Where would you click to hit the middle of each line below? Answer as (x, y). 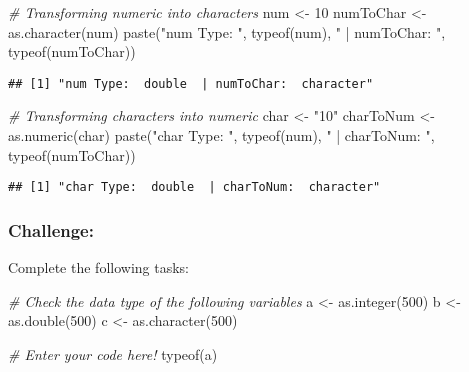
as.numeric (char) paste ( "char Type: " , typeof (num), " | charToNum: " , (221, 135)
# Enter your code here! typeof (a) (113, 353)
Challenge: (51, 229)
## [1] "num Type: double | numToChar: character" (191, 83)
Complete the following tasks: (98, 267)
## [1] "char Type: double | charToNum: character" (194, 187)
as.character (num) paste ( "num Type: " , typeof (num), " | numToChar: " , (227, 31)
